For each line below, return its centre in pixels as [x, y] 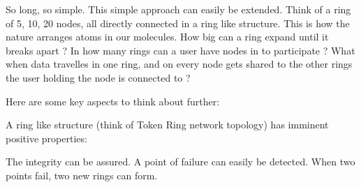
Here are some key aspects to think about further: [113, 101]
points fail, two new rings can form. [82, 175]
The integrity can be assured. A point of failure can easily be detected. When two [180, 162]
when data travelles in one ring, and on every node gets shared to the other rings [179, 64]
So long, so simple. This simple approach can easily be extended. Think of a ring [178, 9]
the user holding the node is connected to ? [98, 77]
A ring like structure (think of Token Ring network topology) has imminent [167, 125]
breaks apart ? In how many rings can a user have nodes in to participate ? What [180, 50]
